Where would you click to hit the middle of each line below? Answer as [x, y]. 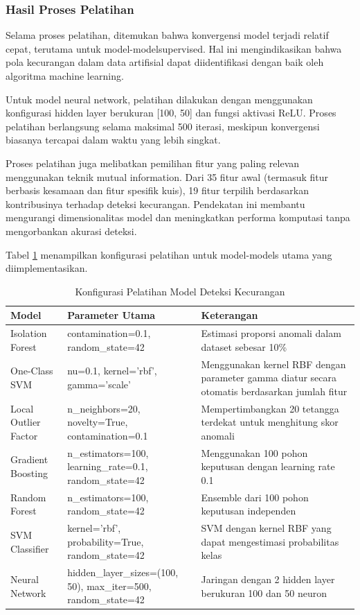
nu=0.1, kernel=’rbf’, [112, 371]
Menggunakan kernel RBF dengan [273, 364]
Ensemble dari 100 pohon [255, 497]
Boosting [29, 473]
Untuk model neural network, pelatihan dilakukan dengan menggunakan [159, 99]
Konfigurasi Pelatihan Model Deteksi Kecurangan [180, 291]
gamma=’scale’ [99, 384]
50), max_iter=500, [109, 586]
